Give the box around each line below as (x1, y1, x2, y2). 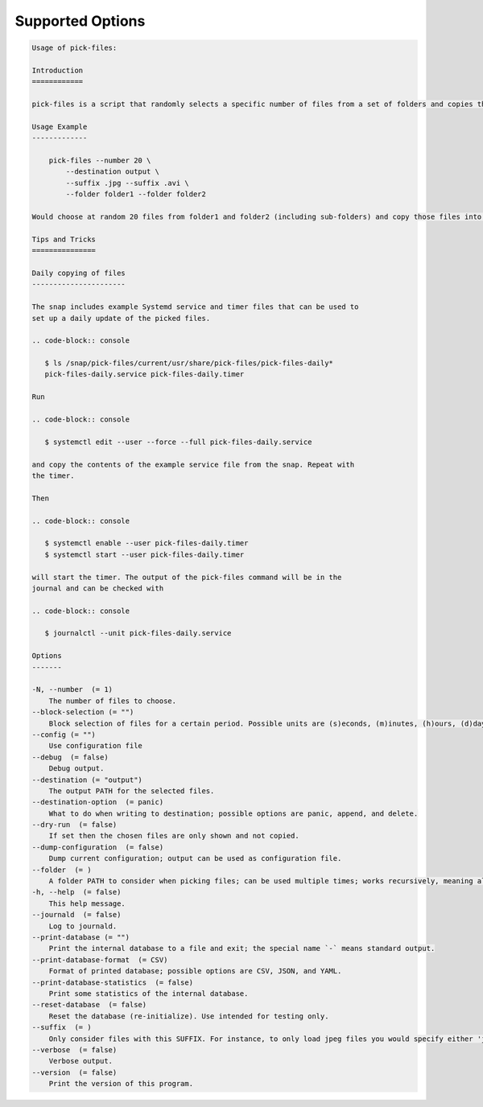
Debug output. (48, 764, 105, 773)
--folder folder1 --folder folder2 (65, 190, 207, 199)
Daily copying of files (31, 268, 126, 278)
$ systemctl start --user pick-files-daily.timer (44, 549, 245, 559)
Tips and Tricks (31, 234, 97, 244)
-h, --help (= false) (31, 887, 122, 897)
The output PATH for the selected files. (48, 786, 215, 796)
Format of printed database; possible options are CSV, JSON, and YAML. (48, 966, 342, 976)
